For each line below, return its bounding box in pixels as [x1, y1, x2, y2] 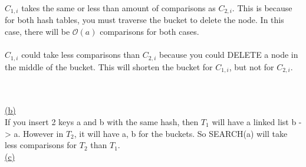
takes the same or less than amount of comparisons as [21, 2, 216, 14]
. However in [18, 127, 64, 139]
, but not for [229, 60, 274, 73]
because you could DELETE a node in [159, 48, 298, 61]
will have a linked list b [212, 115, 297, 127]
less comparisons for [5, 139, 77, 151]
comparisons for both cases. [100, 25, 199, 38]
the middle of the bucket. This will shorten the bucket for [5, 60, 213, 73]
